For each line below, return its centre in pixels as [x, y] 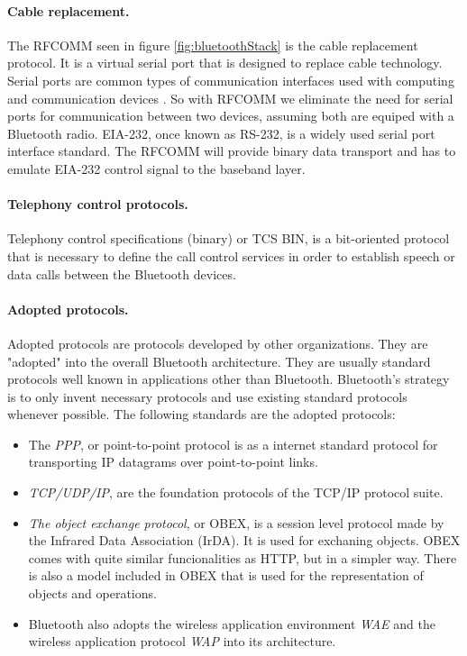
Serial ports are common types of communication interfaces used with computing [231, 80]
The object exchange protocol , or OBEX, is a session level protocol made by [236, 522]
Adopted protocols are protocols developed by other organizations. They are [218, 343]
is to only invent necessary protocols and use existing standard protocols [207, 396]
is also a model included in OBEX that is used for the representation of [226, 575]
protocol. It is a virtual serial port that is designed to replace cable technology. [225, 63]
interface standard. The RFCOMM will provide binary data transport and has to [232, 151]
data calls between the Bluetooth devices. [122, 273]
